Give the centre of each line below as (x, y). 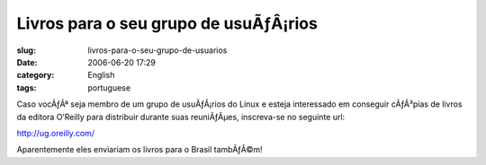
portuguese (109, 87)
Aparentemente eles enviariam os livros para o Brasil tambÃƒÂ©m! (139, 150)
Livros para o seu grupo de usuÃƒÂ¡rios (167, 23)
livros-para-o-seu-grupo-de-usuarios (157, 50)
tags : (27, 87)
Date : (27, 62)
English (101, 75)
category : (36, 75)
